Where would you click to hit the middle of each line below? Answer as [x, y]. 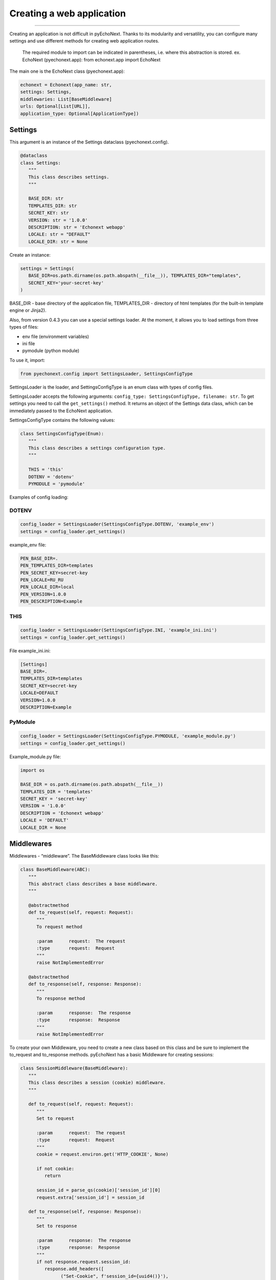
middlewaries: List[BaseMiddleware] [66, 99]
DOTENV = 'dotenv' [51, 477]
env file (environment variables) [56, 336]
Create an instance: [30, 255]
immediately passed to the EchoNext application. [61, 411]
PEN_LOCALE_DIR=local [47, 587]
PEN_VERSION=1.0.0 [43, 594]
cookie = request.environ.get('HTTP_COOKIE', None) [102, 1154]
